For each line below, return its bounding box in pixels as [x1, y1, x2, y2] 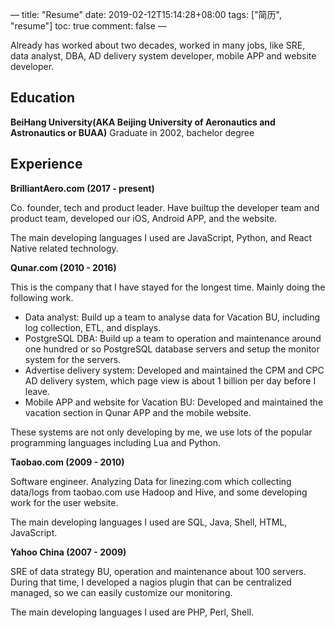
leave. [24, 385, 50, 397]
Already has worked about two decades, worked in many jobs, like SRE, [10, 39, 306, 51]
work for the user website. [10, 496, 119, 508]
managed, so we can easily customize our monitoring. [10, 586, 233, 598]
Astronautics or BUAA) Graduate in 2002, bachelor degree [10, 126, 255, 138]
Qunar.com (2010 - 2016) [10, 261, 117, 273]
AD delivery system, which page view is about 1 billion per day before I [24, 374, 317, 387]
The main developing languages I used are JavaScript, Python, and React [10, 231, 313, 243]
